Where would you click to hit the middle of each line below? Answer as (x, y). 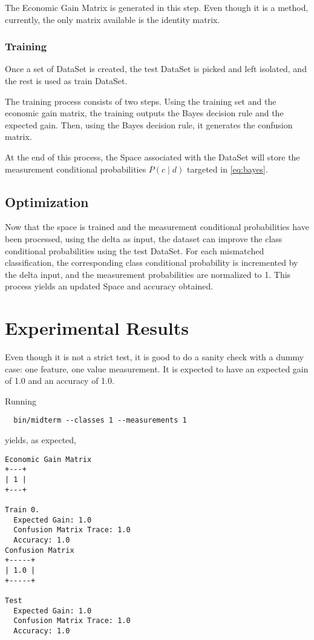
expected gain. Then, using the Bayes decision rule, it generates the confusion (149, 124)
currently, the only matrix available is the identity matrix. (113, 19)
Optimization (47, 201)
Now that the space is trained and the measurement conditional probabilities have (157, 227)
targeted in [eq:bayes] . (227, 169)
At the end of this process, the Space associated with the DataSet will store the (152, 157)
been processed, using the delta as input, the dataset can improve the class (144, 238)
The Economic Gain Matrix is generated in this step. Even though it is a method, (157, 7)
